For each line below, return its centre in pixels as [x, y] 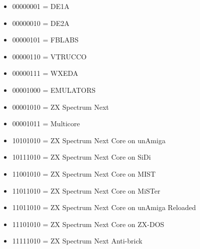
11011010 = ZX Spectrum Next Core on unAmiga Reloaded [104, 207]
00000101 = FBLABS [45, 40]
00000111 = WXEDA [45, 73]
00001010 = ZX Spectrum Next [60, 107]
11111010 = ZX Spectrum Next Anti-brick [77, 241]
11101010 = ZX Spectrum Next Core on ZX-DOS [88, 224]
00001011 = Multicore [46, 124]
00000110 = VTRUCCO [49, 56]
